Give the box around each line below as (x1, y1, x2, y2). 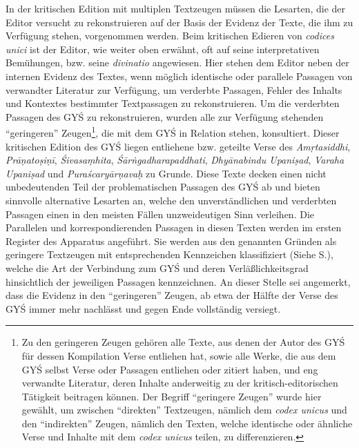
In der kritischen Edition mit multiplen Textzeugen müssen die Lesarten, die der (6, 1, 346, 15)
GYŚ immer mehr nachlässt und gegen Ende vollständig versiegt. (6, 301, 281, 315)
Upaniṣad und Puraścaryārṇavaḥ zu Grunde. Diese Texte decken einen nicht (6, 166, 327, 180)
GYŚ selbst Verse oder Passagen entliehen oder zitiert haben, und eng (21, 362, 318, 376)
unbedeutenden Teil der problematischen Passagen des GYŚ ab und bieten (6, 179, 320, 194)
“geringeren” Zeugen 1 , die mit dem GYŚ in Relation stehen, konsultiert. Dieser (6, 124, 340, 139)
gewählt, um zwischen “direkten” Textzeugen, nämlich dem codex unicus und (21, 402, 347, 417)
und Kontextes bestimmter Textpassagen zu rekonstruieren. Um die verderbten (6, 96, 340, 110)
